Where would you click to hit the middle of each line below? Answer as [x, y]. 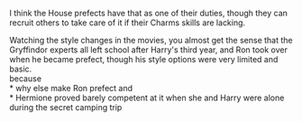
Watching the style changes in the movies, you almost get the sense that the [151, 40]
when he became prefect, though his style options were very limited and [144, 59]
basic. [21, 69]
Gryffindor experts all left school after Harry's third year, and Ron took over [149, 50]
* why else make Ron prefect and [71, 88]
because [26, 79]
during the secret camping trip [66, 107]
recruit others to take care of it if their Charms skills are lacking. [128, 23]
